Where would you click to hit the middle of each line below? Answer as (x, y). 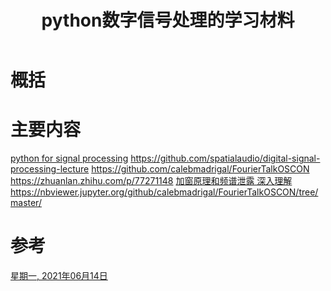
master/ (26, 203)
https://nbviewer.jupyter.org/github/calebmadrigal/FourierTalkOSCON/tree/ (164, 192)
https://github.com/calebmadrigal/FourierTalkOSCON (200, 169)
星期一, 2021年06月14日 (59, 276)
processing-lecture (50, 169)
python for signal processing (69, 158)
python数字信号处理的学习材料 (168, 20)
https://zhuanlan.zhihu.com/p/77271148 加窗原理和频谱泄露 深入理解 (151, 181)
